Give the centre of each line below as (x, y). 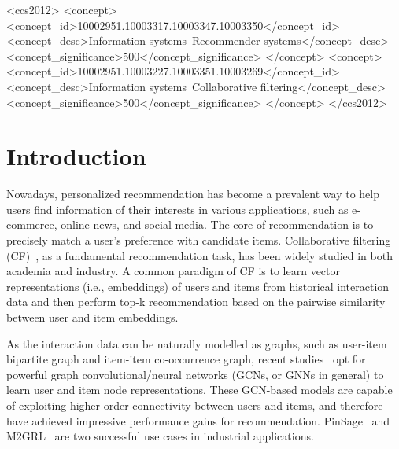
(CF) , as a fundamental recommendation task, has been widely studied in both (199, 255)
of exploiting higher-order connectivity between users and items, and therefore (195, 405)
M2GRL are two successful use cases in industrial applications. (160, 436)
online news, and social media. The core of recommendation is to (217, 224)
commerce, (32, 224)
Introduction (76, 156)
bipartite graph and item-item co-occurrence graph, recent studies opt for (186, 359)
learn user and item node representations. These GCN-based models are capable (199, 390)
